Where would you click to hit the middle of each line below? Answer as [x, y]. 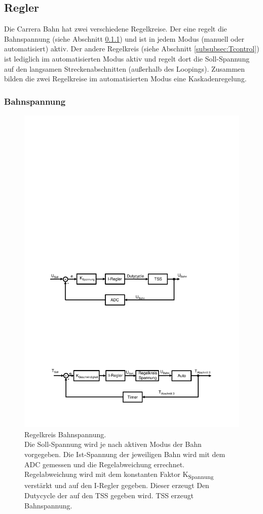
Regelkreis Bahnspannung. [65, 434]
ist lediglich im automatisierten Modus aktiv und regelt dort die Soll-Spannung [127, 58]
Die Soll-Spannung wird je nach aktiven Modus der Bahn [113, 444]
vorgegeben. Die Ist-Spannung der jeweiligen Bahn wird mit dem [125, 454]
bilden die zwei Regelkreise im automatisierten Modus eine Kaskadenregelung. [125, 79]
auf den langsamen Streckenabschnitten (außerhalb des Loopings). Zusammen [125, 68]
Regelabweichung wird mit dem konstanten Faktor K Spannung [119, 475]
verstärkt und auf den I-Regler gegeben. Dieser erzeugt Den [117, 485]
